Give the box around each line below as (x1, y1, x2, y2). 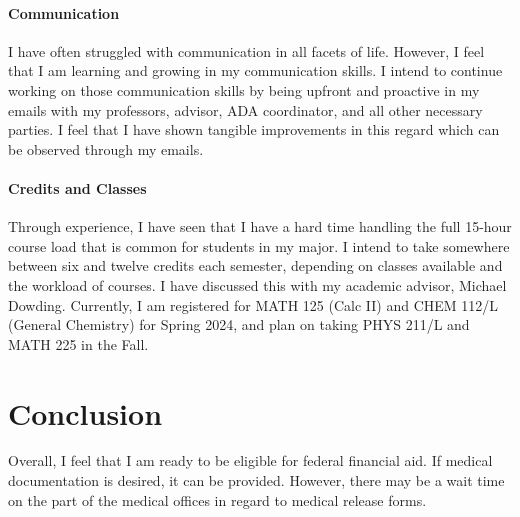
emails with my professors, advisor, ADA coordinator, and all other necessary (8, 99, 483, 120)
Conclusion (8, 392, 163, 433)
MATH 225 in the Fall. (8, 333, 149, 354)
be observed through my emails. (8, 138, 204, 159)
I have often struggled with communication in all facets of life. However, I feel (8, 40, 485, 61)
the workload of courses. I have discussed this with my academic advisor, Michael (8, 274, 507, 295)
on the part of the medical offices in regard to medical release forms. (8, 489, 427, 510)
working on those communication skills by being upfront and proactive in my (8, 79, 480, 100)
